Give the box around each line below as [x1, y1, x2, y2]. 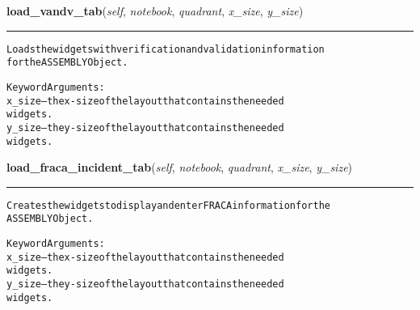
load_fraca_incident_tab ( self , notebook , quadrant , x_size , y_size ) [6, 159, 353, 176]
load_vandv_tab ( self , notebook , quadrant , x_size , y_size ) [6, 2, 304, 19]
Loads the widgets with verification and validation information [6, 43, 325, 55]
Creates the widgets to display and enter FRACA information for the [6, 199, 330, 211]
